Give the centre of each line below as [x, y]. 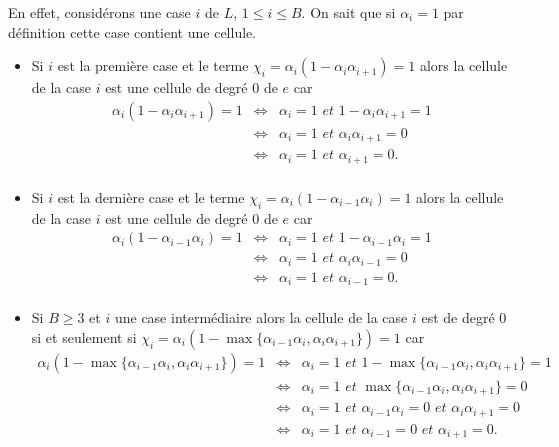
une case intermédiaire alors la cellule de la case [261, 317]
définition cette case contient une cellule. [132, 31]
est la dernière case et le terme [151, 196]
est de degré [458, 317]
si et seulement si [84, 336]
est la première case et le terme [153, 65]
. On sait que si [348, 12]
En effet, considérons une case [99, 12]
